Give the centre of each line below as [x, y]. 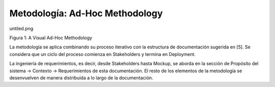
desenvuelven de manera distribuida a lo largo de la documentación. [81, 78]
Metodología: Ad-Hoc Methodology [86, 13]
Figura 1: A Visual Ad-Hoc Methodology [51, 38]
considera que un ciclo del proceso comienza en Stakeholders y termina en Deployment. [103, 54]
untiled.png [21, 28]
